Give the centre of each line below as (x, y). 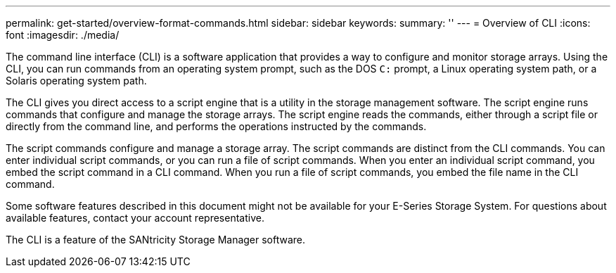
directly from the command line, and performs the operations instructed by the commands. (216, 126)
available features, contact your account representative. (135, 218)
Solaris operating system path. (76, 81)
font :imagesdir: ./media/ (63, 35)
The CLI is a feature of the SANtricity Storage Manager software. (156, 240)
